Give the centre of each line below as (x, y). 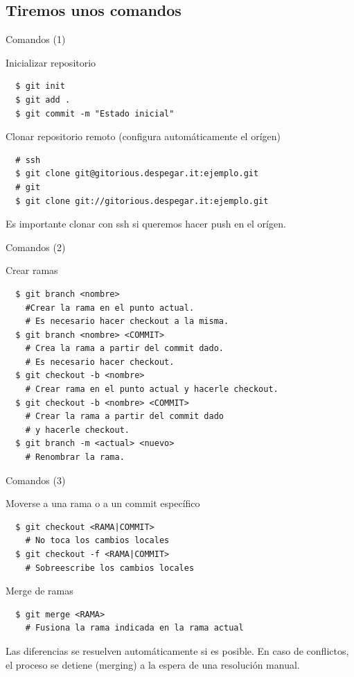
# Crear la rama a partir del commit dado (124, 417)
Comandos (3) (36, 480)
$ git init (40, 86)
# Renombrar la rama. (75, 457)
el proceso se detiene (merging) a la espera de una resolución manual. (153, 664)
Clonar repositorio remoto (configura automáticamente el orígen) (143, 136)
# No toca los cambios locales (97, 541)
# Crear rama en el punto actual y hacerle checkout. (152, 389)
